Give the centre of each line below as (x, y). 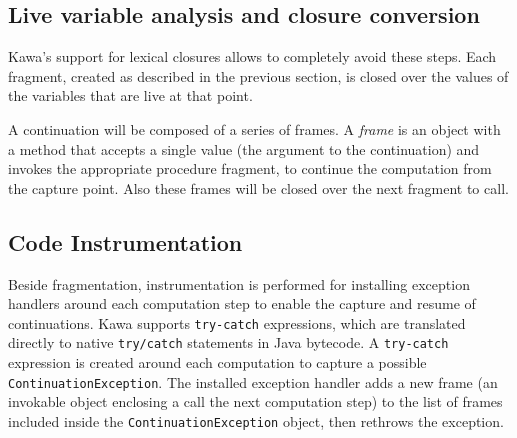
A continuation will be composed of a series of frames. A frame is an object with (254, 128)
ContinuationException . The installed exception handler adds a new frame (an (253, 381)
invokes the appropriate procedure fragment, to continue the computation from (250, 168)
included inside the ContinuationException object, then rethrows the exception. (256, 420)
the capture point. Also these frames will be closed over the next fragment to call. (258, 187)
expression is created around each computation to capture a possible (217, 362)
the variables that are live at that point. (130, 95)
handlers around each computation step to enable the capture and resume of (242, 303)
